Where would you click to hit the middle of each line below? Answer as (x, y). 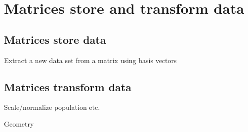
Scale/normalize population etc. (52, 107)
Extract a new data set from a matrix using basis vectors (90, 60)
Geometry (19, 123)
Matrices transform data (68, 86)
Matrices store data (55, 39)
